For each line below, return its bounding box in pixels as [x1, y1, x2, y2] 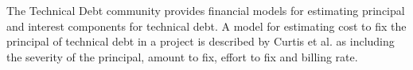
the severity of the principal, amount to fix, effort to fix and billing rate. [6, 48, 358, 64]
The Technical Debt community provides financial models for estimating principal [6, 2, 405, 18]
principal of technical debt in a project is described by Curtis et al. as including [6, 33, 395, 50]
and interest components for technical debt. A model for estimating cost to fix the [6, 17, 407, 34]
